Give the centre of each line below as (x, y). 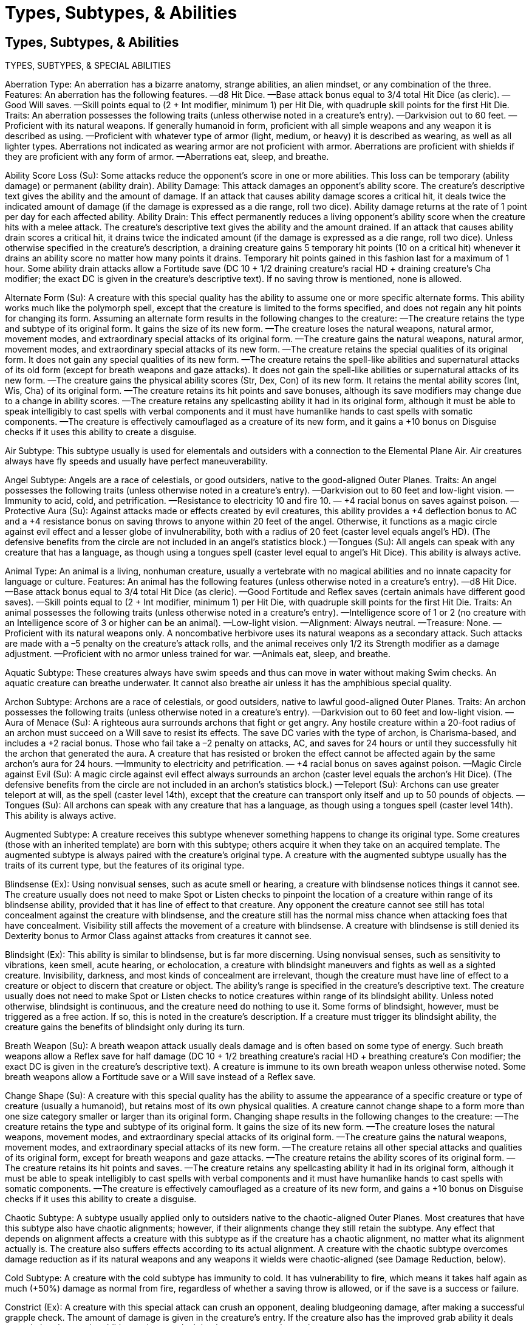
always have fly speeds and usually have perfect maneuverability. (136, 461)
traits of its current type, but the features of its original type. (125, 866)
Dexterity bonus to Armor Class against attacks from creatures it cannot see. (159, 936)
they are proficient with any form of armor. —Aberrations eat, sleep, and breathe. (167, 157)
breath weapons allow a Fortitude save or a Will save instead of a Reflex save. (160, 1077)
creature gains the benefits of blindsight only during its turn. (125, 1027)
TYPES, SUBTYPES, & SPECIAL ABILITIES (88, 66)
